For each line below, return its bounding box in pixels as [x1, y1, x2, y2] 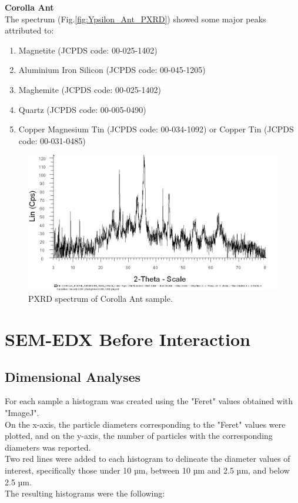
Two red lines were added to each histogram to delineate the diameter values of [5, 452, 290, 465]
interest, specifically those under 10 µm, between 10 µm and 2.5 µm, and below [5, 464, 290, 476]
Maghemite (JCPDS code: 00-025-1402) [18, 83, 161, 95]
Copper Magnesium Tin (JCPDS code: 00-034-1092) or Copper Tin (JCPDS [18, 123, 294, 135]
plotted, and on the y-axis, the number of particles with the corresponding [5, 429, 273, 442]
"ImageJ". [5, 406, 39, 418]
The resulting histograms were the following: [5, 487, 165, 499]
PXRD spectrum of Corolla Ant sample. [28, 292, 173, 305]
